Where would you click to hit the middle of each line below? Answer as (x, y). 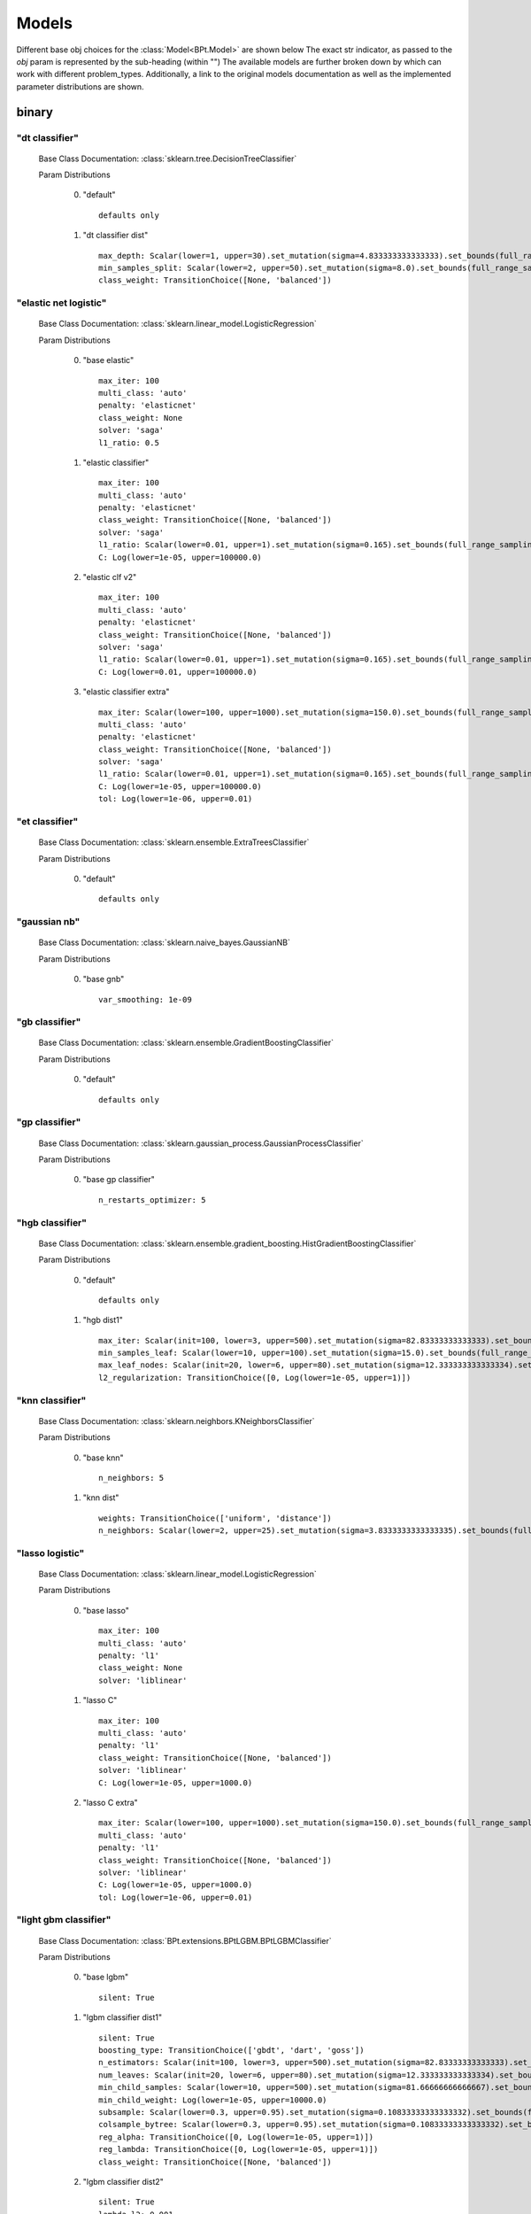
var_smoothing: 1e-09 (145, 999)
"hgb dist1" (103, 1320)
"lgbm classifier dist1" (123, 2017)
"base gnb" (104, 979)
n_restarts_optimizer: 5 (152, 1200)
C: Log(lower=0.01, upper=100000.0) (178, 672)
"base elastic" (108, 360)
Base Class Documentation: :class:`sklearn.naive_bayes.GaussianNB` (165, 942)
